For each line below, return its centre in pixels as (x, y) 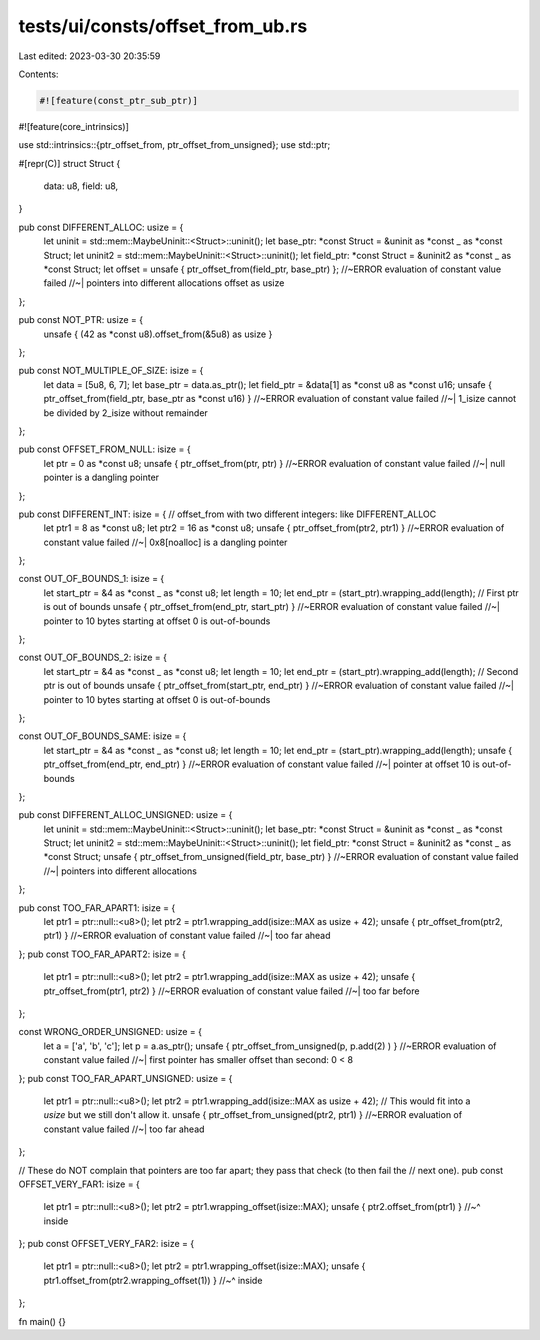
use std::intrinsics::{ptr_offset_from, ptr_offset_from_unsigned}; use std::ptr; (174, 145)
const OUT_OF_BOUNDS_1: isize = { (91, 579)
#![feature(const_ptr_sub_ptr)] (119, 100)
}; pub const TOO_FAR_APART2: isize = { (102, 954)
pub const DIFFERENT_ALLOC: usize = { (101, 227)
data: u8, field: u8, (81, 186)
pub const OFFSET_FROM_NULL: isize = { (104, 449)
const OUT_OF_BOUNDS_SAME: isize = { (102, 736)
